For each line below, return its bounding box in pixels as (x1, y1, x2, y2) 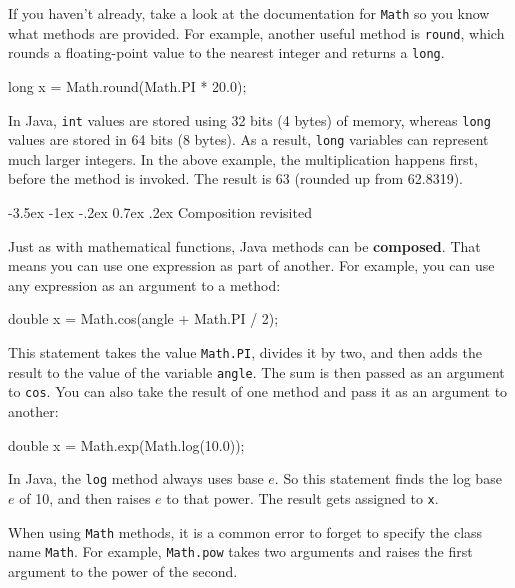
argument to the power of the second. (8, 560, 238, 581)
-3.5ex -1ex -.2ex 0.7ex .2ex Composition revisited (8, 202, 312, 223)
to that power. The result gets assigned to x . (166, 487, 439, 508)
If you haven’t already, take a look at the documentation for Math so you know (8, 3, 490, 23)
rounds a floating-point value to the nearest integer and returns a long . (8, 42, 445, 63)
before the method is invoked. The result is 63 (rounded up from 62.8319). (8, 168, 464, 189)
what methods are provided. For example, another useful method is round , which (8, 22, 505, 43)
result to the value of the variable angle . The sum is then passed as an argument (8, 361, 505, 382)
